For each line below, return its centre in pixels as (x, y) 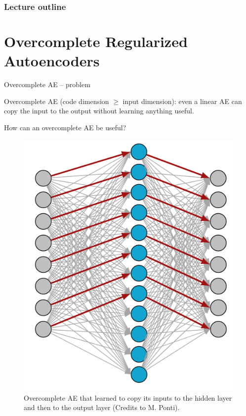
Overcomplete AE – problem (47, 84)
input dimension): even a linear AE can (182, 101)
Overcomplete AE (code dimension (57, 101)
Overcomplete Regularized (96, 41)
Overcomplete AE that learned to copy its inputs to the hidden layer (128, 397)
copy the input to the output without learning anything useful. (99, 111)
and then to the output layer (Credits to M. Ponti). (102, 407)
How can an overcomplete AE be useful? (65, 127)
